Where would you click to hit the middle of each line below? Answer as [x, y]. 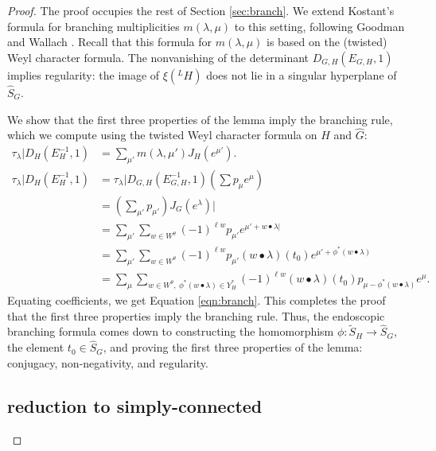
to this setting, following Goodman [319, 26]
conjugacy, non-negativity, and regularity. [108, 362]
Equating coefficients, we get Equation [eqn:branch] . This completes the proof [197, 300]
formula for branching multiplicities [93, 26]
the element [36, 347]
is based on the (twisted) [327, 42]
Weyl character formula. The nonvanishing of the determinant [158, 57]
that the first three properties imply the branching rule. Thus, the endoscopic [196, 315]
